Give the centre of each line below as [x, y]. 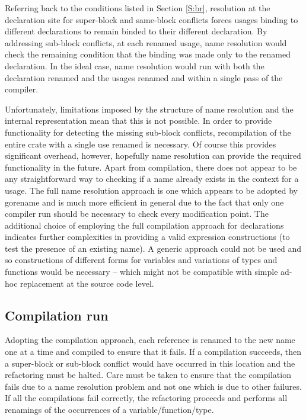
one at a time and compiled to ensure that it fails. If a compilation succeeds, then [153, 352]
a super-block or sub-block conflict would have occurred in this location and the [150, 363]
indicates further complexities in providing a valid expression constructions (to [147, 237]
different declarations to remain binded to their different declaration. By [136, 31]
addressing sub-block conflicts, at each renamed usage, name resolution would [146, 42]
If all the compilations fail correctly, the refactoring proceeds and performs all [146, 398]
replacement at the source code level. [87, 283]
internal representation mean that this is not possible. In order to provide [138, 121]
